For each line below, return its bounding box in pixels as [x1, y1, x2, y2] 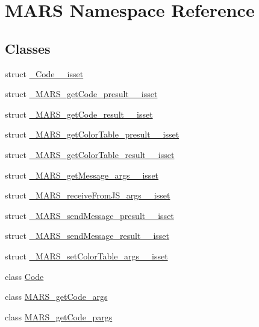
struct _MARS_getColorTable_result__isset [5, 148, 175, 160]
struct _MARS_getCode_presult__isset [5, 87, 158, 100]
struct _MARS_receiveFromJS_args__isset [5, 189, 170, 202]
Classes [5, 39, 51, 57]
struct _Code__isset [5, 67, 84, 80]
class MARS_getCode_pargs [5, 310, 113, 323]
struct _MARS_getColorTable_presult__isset [5, 128, 179, 141]
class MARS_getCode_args [5, 290, 108, 303]
